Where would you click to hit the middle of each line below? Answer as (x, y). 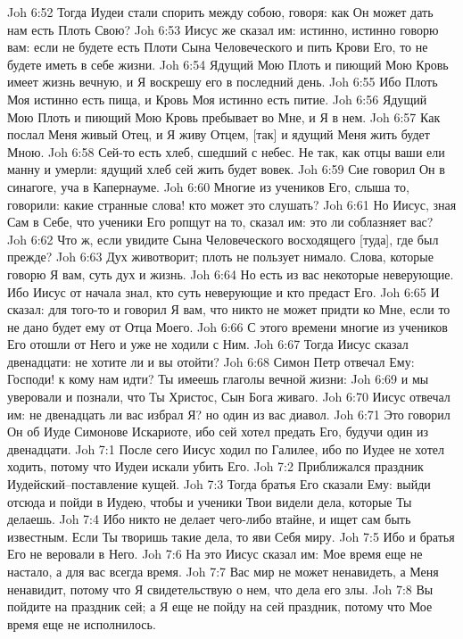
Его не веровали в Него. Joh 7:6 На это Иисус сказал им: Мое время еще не (215, 554)
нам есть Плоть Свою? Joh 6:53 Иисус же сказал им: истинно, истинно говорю (223, 29)
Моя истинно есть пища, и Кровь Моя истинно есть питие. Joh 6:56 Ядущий (217, 99)
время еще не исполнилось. (82, 623)
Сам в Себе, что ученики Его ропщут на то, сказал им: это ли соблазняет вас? (220, 222)
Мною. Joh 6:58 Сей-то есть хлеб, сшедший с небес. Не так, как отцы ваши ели (226, 151)
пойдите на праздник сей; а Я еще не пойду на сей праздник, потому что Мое (220, 606)
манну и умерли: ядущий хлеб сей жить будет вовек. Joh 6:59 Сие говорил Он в (226, 169)
